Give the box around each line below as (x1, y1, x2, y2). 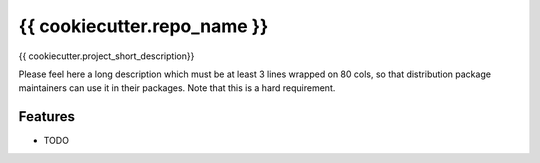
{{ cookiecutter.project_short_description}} (18, 50, 195, 62)
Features (18, 108, 75, 125)
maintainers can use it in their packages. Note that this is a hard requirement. (18, 82, 336, 94)
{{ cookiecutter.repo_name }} (18, 15, 269, 37)
